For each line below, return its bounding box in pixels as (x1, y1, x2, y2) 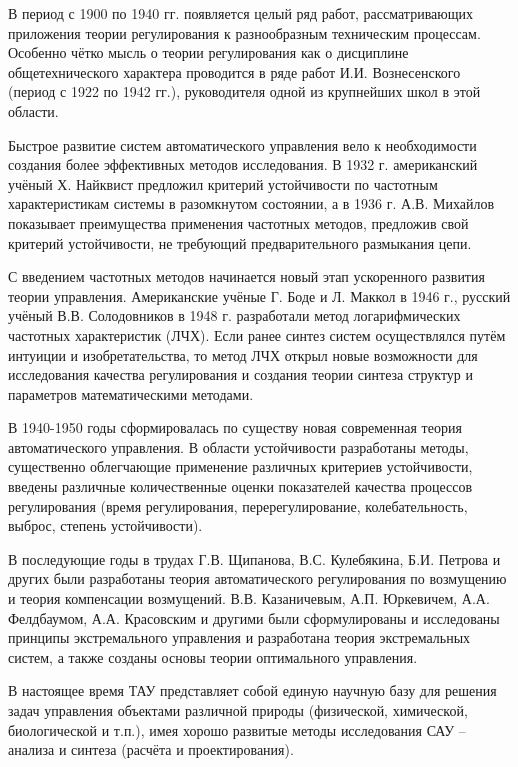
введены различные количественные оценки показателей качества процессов (8, 476, 473, 497)
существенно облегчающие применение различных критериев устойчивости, (8, 456, 473, 477)
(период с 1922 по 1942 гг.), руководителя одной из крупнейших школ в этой (8, 81, 481, 102)
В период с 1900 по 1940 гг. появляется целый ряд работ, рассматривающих (8, 3, 474, 23)
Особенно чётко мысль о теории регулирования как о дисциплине (8, 42, 409, 63)
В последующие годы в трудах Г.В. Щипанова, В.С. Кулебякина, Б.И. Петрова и (8, 548, 501, 569)
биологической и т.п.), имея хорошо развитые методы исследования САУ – (8, 719, 466, 740)
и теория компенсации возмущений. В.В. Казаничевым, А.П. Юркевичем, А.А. (8, 588, 490, 609)
